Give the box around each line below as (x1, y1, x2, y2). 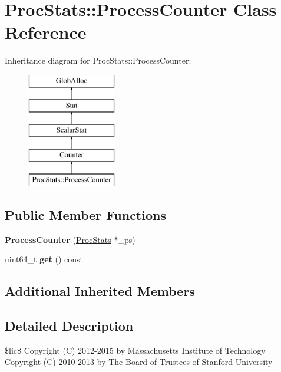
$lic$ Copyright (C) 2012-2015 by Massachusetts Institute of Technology (5, 344, 266, 356)
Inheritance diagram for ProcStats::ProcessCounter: (5, 54, 191, 67)
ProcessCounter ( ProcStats (5, 233, 111, 245)
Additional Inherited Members (5, 282, 195, 300)
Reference (5, 20, 87, 44)
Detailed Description (5, 317, 134, 335)
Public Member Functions (5, 205, 166, 223)
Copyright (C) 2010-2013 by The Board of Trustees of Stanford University (5, 355, 273, 368)
